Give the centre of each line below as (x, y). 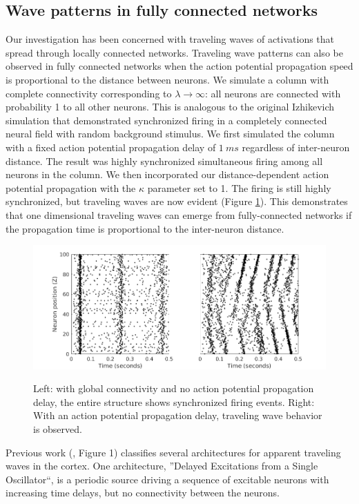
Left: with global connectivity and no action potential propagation (174, 388)
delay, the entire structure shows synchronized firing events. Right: (174, 401)
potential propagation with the (71, 187)
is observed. (58, 429)
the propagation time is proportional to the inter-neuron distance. (145, 228)
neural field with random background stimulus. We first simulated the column (170, 134)
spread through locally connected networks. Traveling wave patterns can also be (174, 52)
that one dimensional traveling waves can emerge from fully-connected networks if (179, 214)
